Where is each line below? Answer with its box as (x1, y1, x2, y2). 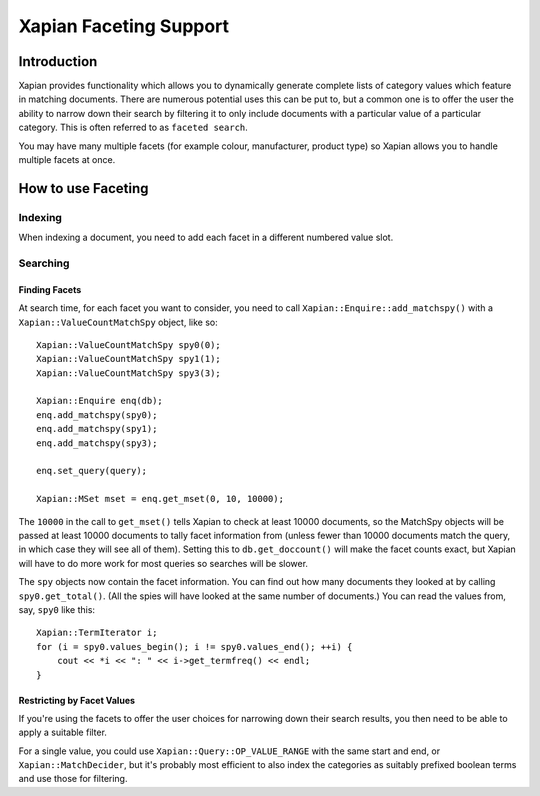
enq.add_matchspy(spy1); (36, 423, 158, 435)
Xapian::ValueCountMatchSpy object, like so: (18, 316, 219, 328)
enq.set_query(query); (36, 465, 148, 477)
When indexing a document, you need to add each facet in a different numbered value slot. (18, 231, 394, 244)
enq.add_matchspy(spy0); (36, 409, 158, 420)
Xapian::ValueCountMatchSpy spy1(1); (36, 353, 222, 365)
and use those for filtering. (18, 773, 128, 785)
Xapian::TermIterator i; (36, 627, 158, 639)
